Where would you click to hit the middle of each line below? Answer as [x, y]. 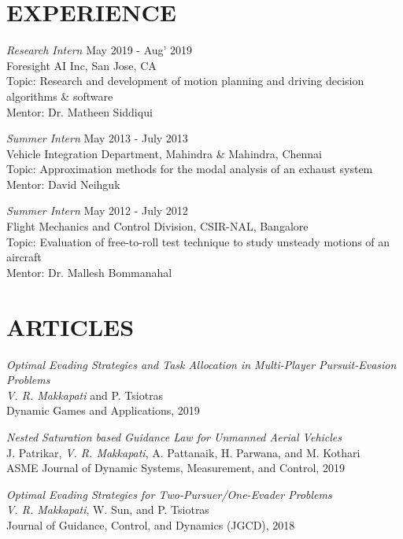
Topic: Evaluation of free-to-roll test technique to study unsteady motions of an [198, 241]
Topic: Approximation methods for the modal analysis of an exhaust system [190, 169]
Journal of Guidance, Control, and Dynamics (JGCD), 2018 [151, 524]
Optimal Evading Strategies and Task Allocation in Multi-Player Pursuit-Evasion [201, 364]
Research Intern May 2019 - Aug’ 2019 [100, 50]
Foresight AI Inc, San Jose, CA [81, 65]
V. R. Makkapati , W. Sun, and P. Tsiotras [108, 509]
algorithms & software [60, 96]
